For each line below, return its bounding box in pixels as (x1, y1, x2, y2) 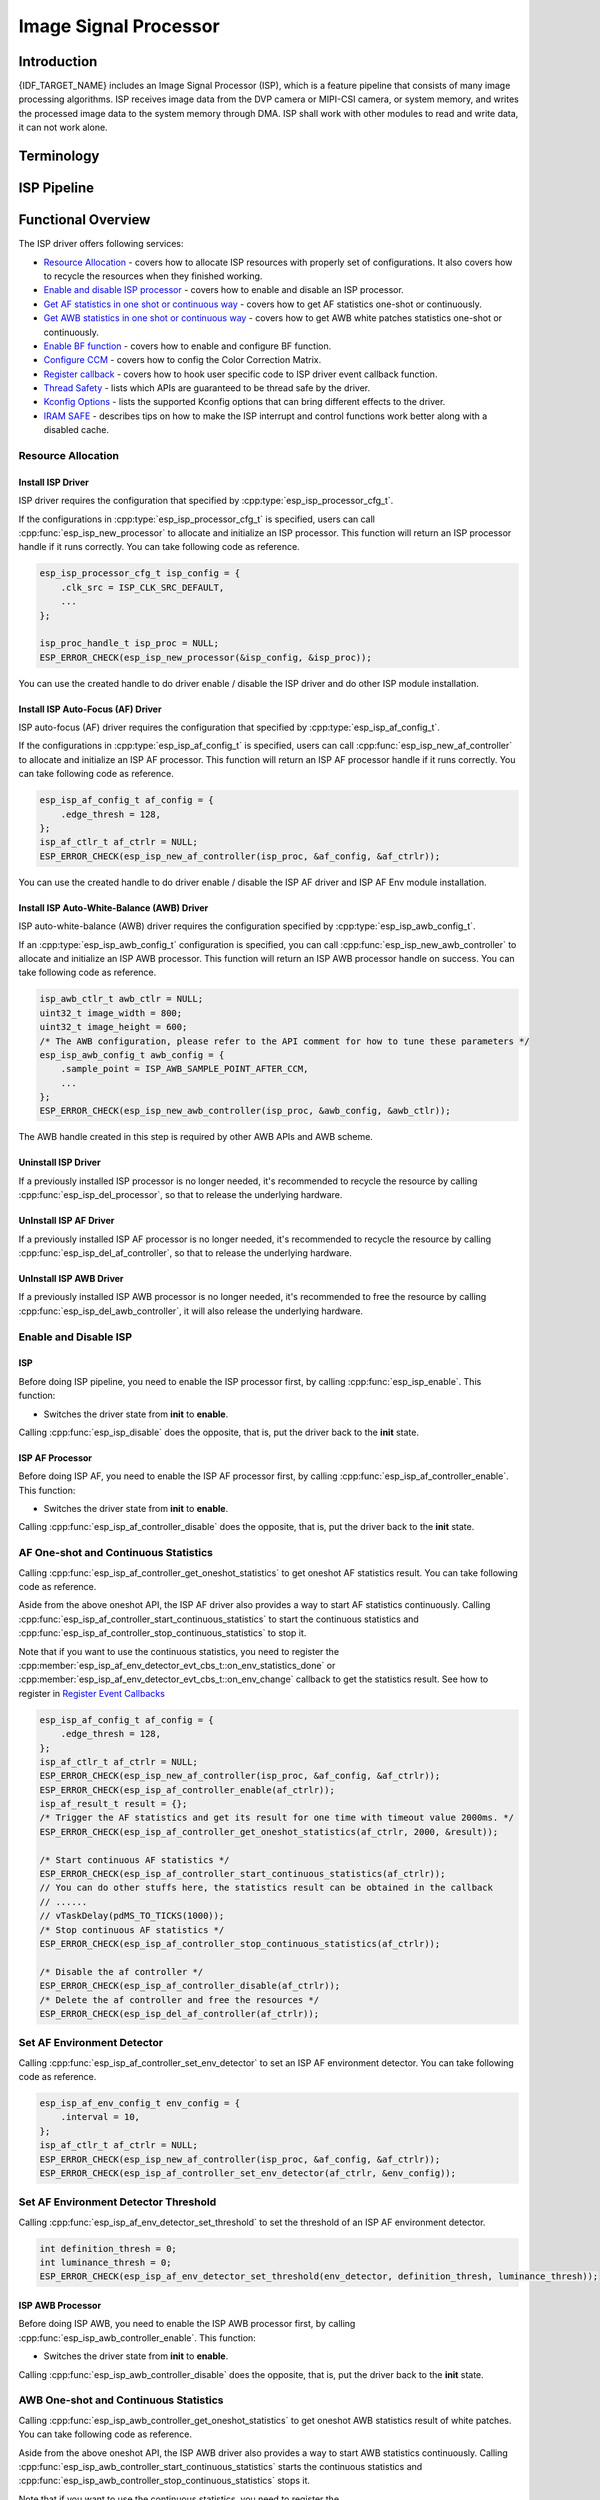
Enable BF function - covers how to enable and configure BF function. (43, 340, 332, 352)
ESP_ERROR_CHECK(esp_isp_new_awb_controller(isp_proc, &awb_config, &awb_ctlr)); (39, 1105, 452, 1117)
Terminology (18, 148, 100, 165)
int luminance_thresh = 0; (39, 2257, 172, 2269)
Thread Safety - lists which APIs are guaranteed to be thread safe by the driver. (43, 382, 370, 394)
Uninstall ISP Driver (18, 1156, 101, 1169)
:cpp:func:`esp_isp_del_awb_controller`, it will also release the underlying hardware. (18, 1305, 364, 1317)
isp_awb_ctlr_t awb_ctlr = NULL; (39, 993, 204, 1005)
